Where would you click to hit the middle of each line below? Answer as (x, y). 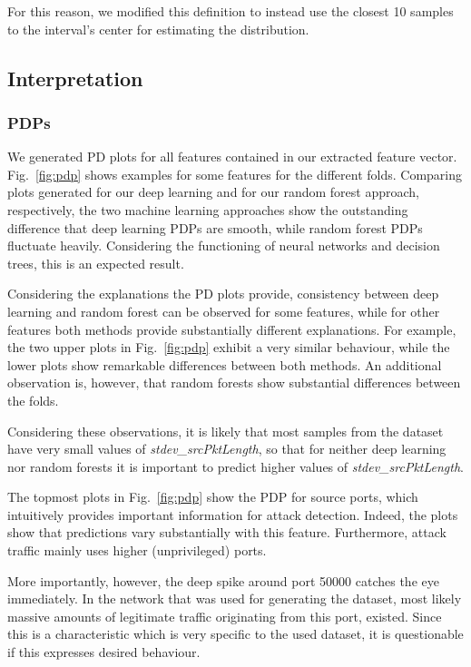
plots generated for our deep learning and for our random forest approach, (214, 192)
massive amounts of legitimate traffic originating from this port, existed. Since (225, 616)
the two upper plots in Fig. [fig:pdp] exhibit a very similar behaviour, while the (229, 347)
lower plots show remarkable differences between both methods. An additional (225, 364)
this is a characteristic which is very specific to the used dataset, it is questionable (235, 634)
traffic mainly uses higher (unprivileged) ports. (137, 550)
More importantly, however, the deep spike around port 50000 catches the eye (223, 580)
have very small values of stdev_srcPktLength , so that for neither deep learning (227, 449)
